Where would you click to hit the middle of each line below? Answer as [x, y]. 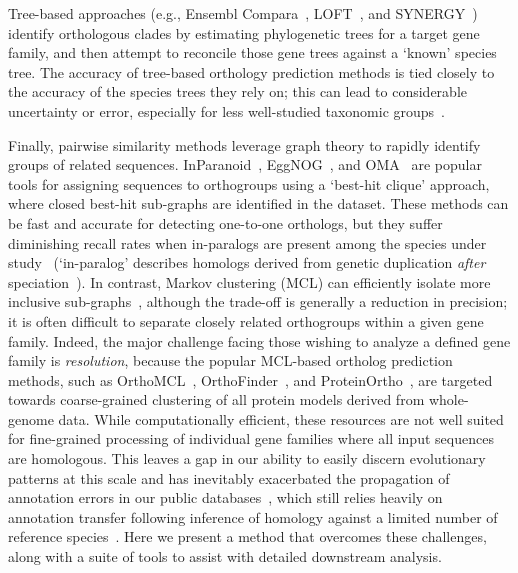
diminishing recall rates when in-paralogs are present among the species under [247, 242]
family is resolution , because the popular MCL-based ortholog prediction [230, 360]
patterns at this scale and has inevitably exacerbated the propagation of [229, 477]
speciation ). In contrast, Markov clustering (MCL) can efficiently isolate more [249, 281]
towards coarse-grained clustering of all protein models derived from [216, 399]
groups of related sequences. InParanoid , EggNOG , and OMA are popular [245, 164]
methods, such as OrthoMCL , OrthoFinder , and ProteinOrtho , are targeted [250, 379]
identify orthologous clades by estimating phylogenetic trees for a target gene [244, 32]
